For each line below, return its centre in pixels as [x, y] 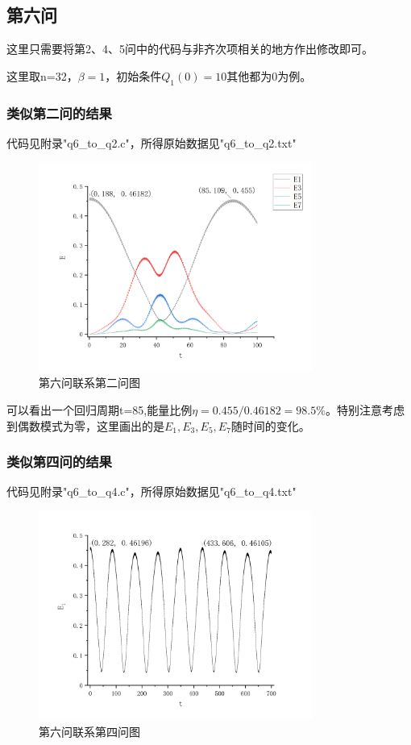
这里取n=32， [42, 75]
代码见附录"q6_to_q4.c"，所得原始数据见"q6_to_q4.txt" [152, 491]
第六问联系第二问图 [89, 383]
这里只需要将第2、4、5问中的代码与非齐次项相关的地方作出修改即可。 [190, 49]
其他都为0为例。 [269, 75]
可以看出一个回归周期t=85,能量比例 [100, 409]
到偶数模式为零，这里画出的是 [85, 425]
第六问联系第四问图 [89, 731]
